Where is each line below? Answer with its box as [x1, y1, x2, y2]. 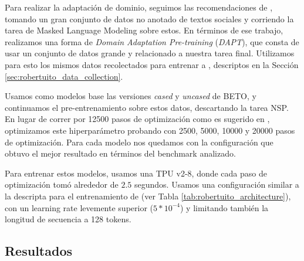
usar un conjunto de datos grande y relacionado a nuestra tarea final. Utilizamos [5, 47, 295, 59]
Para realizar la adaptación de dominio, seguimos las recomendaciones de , [5, 1, 273, 13]
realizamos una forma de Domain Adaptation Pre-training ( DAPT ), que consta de [5, 35, 299, 48]
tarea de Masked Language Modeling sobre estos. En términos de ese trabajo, [5, 24, 283, 36]
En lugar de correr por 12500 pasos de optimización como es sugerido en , [5, 113, 270, 125]
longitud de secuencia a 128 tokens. [5, 213, 131, 225]
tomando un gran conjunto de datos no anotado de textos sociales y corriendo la [5, 12, 294, 25]
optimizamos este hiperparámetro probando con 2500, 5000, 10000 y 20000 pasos [5, 124, 295, 136]
